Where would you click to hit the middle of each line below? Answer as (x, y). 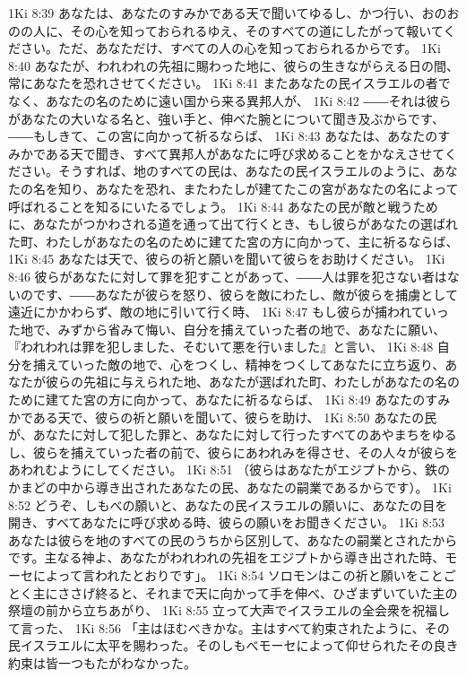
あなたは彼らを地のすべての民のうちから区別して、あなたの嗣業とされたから (233, 539)
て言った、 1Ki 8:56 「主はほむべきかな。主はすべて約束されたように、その (229, 627)
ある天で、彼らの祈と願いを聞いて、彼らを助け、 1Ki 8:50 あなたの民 (235, 417)
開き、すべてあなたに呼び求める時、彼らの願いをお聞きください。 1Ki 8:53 (227, 522)
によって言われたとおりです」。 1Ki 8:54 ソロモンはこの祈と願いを (225, 575)
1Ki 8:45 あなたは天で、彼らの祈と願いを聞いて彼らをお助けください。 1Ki (227, 259)
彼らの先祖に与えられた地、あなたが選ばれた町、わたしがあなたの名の (252, 382)
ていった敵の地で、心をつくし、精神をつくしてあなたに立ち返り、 (251, 364)
